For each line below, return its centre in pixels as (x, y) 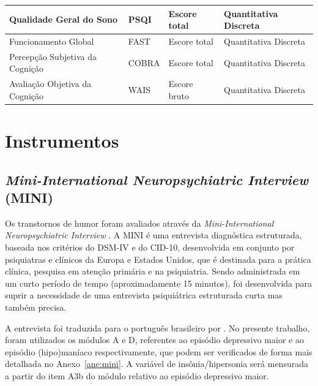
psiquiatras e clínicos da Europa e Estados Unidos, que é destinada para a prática (158, 259)
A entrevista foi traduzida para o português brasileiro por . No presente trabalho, (157, 327)
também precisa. (36, 307)
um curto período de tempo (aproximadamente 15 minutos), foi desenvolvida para (158, 283)
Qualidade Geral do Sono (63, 19)
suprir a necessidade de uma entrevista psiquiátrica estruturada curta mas (144, 295)
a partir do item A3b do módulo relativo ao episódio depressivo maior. (137, 376)
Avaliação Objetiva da (50, 84)
